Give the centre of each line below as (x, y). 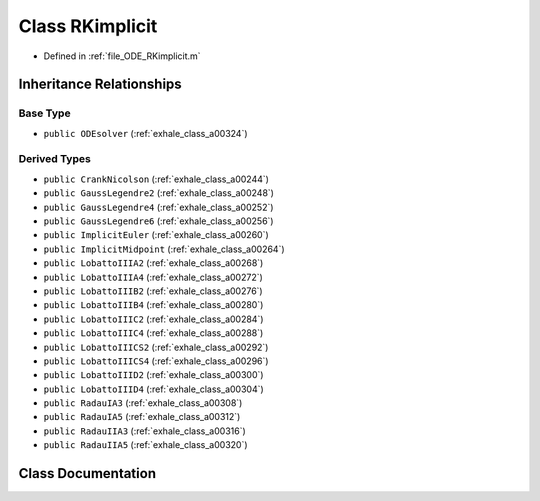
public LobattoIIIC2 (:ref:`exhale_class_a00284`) (153, 319)
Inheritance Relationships (100, 84)
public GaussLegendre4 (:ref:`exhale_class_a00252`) (158, 207)
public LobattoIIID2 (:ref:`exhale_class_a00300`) (153, 375)
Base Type (44, 113)
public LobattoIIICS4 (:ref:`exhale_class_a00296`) (156, 361)
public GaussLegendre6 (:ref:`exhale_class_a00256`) (158, 221)
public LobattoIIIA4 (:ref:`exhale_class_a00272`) (153, 277)
